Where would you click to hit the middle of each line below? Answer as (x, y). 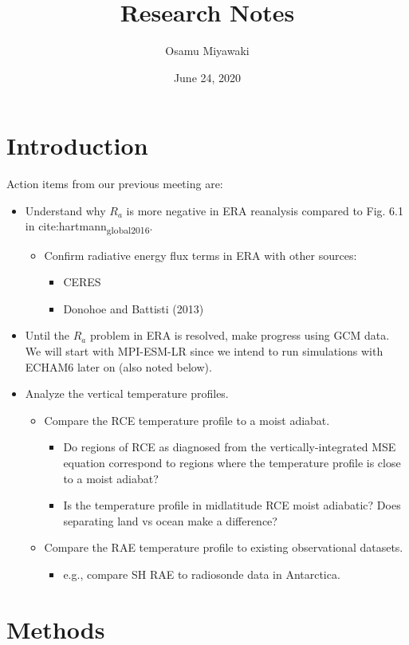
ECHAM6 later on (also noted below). (118, 366)
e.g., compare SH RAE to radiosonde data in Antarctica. (202, 574)
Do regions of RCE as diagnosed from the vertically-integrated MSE (230, 447)
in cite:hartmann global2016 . (89, 227)
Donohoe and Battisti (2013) (134, 308)
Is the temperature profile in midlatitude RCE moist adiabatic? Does (232, 505)
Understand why (65, 210)
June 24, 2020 (207, 77)
